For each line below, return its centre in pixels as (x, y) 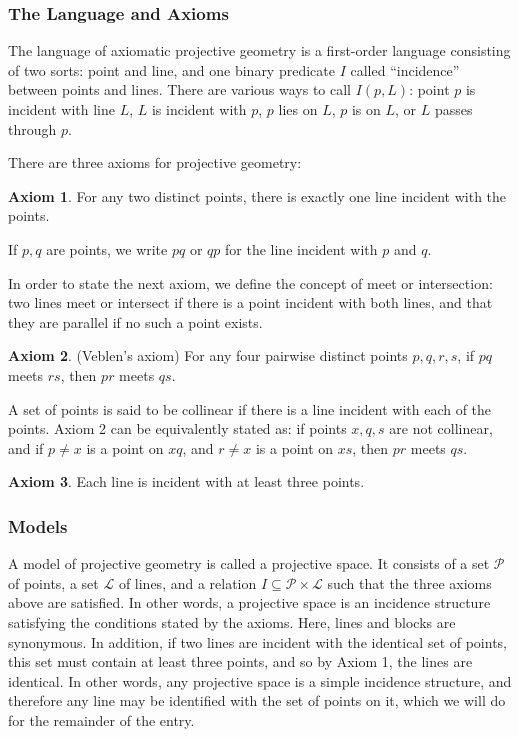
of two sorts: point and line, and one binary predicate (171, 69)
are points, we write (107, 248)
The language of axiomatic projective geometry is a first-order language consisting (259, 50)
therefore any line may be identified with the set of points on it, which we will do (257, 700)
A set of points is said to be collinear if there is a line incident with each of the (250, 408)
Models (38, 525)
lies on (298, 109)
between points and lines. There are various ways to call (179, 89)
